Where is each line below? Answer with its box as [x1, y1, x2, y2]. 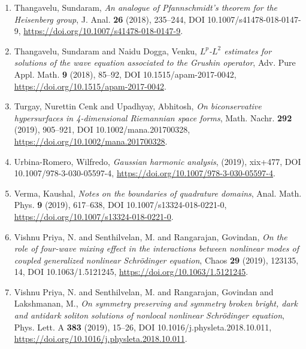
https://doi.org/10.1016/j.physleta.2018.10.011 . [14, 332, 187, 345]
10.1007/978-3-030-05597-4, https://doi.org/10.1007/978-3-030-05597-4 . [14, 167, 275, 179]
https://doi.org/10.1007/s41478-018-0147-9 [23, 25, 181, 37]
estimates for [224, 44, 272, 57]
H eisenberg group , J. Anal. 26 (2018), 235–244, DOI [14, 13, 205, 25]
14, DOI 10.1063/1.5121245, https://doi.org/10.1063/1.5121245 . [14, 265, 249, 278]
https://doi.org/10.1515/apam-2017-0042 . [14, 79, 166, 92]
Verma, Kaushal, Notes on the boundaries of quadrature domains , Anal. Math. [14, 186, 302, 199]
